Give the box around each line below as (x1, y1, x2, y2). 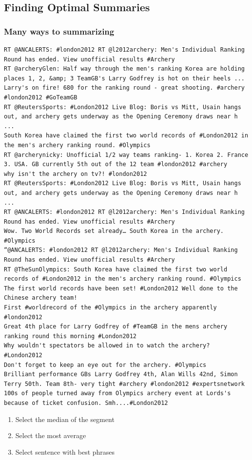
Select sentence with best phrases (15, 446, 115, 457)
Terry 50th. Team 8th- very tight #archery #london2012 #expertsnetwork (4, 380, 245, 387)
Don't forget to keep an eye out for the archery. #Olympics (4, 361, 207, 368)
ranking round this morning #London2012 (4, 332, 137, 340)
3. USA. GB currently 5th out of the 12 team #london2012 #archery (4, 161, 228, 168)
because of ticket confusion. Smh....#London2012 (4, 399, 168, 406)
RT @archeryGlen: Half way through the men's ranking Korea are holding (4, 65, 245, 73)
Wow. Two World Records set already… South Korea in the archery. (4, 228, 224, 235)
